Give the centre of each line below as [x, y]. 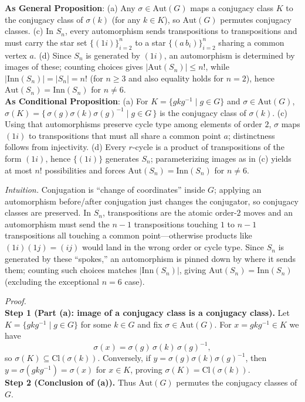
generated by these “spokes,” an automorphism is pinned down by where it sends [150, 258]
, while [217, 67]
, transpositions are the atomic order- [170, 212]
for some [96, 324]
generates [122, 158]
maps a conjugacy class [232, 8]
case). [135, 281]
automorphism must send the [57, 224]
